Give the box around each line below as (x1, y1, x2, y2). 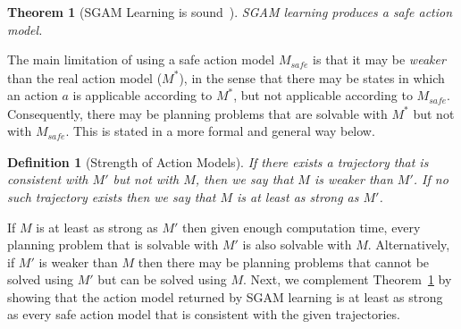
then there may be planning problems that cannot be (138, 252, 430, 271)
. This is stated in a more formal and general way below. (65, 122, 375, 140)
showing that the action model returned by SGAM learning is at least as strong (7, 287, 443, 306)
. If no (413, 170, 448, 189)
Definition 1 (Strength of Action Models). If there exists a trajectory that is (7, 152, 429, 171)
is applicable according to (72, 86, 213, 105)
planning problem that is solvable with (7, 235, 219, 254)
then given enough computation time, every (182, 217, 421, 236)
